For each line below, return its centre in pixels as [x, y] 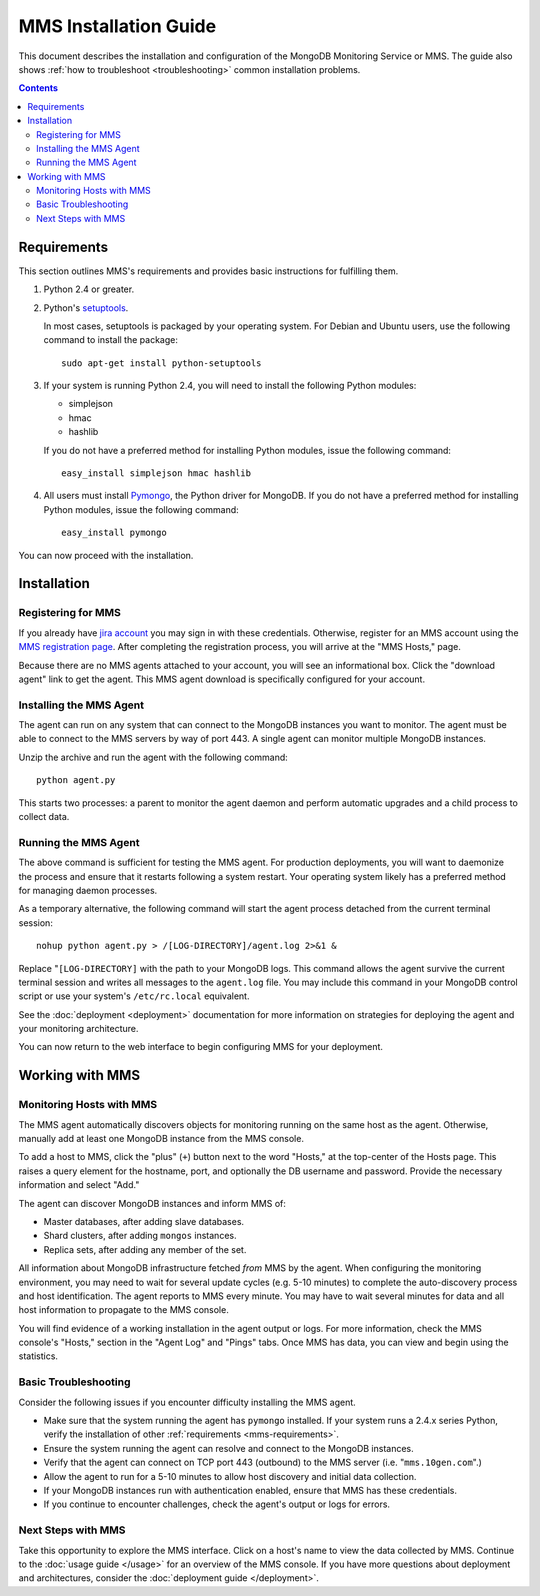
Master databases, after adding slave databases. [144, 1221]
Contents [38, 88]
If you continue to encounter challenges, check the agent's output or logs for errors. [216, 1504]
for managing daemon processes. [88, 890]
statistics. [38, 1356]
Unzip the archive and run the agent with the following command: [153, 757]
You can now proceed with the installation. [106, 555]
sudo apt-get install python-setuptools [161, 363]
